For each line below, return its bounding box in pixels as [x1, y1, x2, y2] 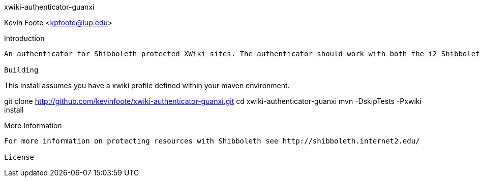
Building [4, 66, 39, 74]
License [4, 153, 35, 161]
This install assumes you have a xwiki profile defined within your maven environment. [4, 81, 290, 90]
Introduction [4, 34, 45, 43]
